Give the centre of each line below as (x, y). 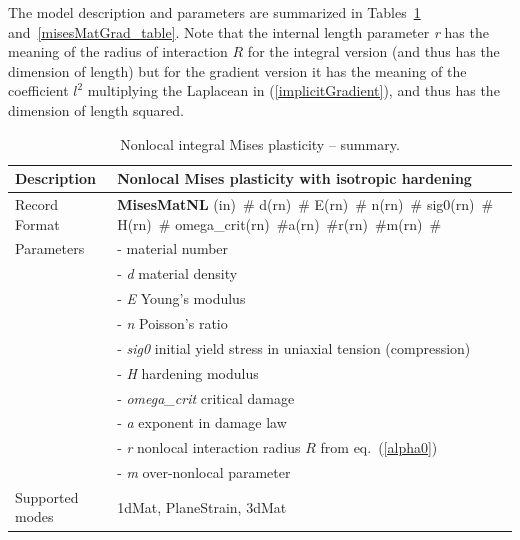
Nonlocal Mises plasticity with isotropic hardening (294, 178)
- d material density (177, 273)
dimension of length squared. (96, 109)
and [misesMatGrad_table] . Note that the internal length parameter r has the (248, 31)
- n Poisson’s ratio (172, 322)
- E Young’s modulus (181, 298)
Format (37, 223)
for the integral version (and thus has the (373, 51)
